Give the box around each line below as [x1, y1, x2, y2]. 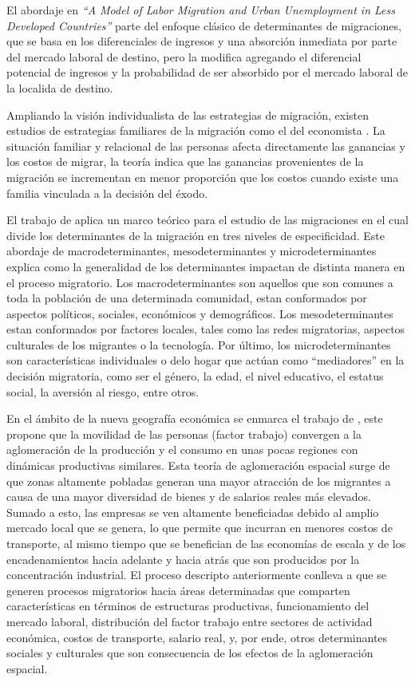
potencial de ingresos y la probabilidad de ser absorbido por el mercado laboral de [6, 64, 409, 81]
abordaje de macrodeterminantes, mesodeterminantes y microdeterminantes [6, 242, 377, 259]
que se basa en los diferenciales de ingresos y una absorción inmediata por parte [6, 33, 397, 49]
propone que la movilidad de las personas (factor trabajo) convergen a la [6, 425, 362, 442]
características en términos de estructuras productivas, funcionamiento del [6, 597, 370, 614]
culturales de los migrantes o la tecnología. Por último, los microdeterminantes [6, 336, 391, 353]
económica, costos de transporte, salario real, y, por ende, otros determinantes [6, 629, 388, 645]
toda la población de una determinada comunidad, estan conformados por [6, 290, 367, 306]
